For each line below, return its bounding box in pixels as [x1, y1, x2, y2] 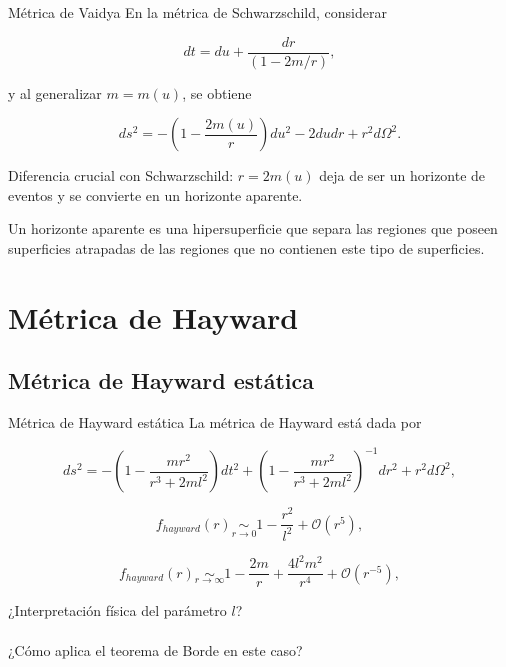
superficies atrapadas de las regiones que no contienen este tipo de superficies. [8, 238, 485, 259]
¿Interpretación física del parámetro [8, 600, 227, 621]
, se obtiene [182, 82, 252, 103]
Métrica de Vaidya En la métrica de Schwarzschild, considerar [8, 2, 387, 22]
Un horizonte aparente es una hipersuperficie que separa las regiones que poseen [8, 218, 498, 239]
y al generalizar [8, 82, 102, 103]
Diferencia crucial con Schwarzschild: [8, 165, 234, 186]
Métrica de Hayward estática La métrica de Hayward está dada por [8, 412, 422, 433]
